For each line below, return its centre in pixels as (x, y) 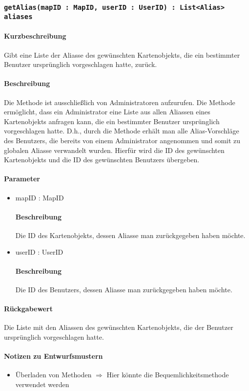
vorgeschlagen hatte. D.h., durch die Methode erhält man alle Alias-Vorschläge (122, 131)
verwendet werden (42, 384)
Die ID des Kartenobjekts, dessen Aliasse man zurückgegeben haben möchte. (130, 235)
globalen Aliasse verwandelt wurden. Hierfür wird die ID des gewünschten (114, 150)
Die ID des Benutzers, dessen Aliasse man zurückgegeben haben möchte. (124, 289)
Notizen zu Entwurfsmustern (53, 356)
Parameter (22, 179)
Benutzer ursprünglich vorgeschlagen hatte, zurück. (81, 64)
